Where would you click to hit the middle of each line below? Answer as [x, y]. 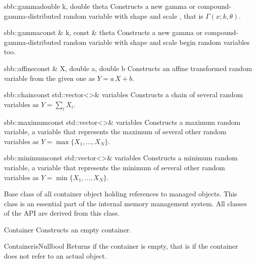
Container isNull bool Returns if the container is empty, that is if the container [121, 246]
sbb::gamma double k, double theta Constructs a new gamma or [100, 6]
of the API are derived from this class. [62, 213]
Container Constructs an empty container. [68, 229]
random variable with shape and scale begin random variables [157, 42]
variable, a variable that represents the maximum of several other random [115, 132]
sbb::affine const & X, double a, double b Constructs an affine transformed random [128, 68]
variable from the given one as [49, 78]
